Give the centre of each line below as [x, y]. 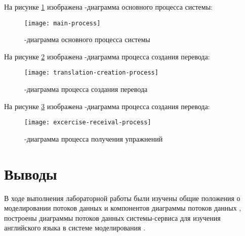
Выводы [31, 173]
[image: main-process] [63, 23]
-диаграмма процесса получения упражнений [94, 138]
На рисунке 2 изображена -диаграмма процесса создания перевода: [107, 56]
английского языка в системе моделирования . [75, 228]
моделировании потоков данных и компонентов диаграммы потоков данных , [123, 208]
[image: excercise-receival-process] [88, 123]
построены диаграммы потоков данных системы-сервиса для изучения [112, 217]
